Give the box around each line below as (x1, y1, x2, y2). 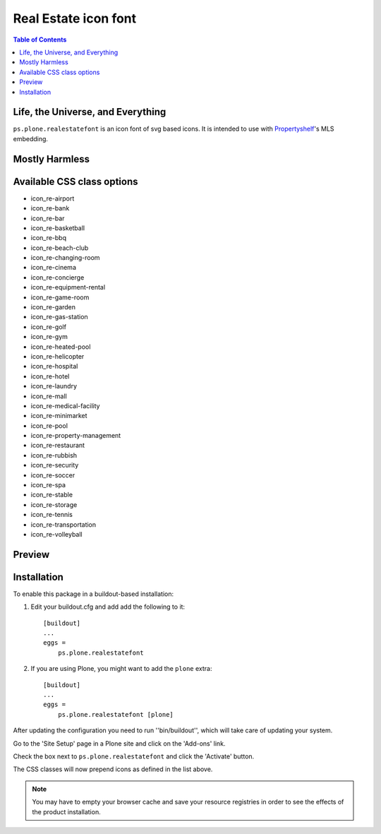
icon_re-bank (30, 204, 70, 213)
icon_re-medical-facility (30, 401, 100, 410)
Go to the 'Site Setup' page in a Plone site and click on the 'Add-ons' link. (13, 739, 226, 748)
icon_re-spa (30, 481, 66, 489)
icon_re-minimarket (30, 412, 87, 420)
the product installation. (32, 807, 102, 816)
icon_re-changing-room (30, 254, 100, 262)
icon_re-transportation (30, 520, 97, 529)
